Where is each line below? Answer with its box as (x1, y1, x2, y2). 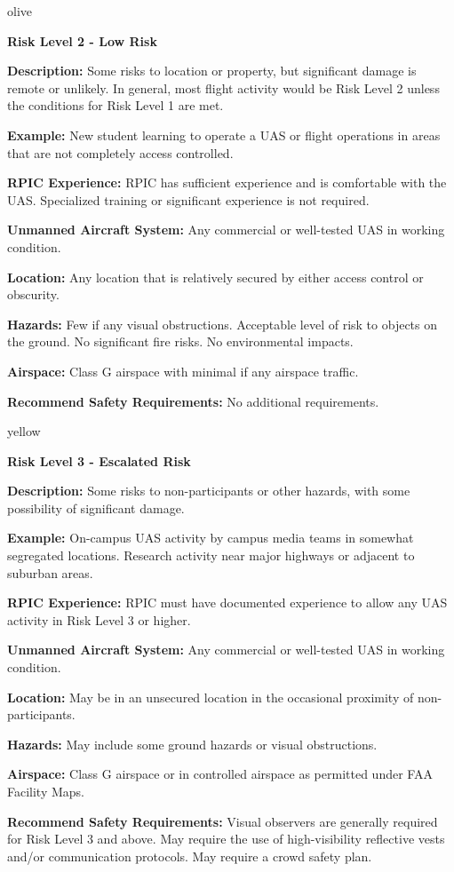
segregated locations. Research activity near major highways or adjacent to (7, 546, 415, 565)
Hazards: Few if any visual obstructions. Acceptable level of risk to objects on (7, 314, 438, 333)
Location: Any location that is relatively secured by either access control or (7, 267, 424, 286)
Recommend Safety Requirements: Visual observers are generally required (7, 812, 438, 830)
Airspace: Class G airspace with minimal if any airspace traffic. (7, 361, 359, 380)
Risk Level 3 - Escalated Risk (7, 451, 191, 470)
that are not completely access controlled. (7, 143, 234, 162)
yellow (7, 422, 41, 440)
